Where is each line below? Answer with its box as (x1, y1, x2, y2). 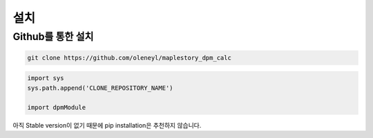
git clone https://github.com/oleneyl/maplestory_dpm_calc (27, 54, 231, 61)
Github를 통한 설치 (12, 30, 94, 43)
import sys (27, 75, 64, 82)
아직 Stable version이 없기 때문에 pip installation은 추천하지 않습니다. (12, 121, 202, 129)
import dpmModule (27, 103, 86, 111)
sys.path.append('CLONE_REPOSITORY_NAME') (27, 83, 173, 92)
